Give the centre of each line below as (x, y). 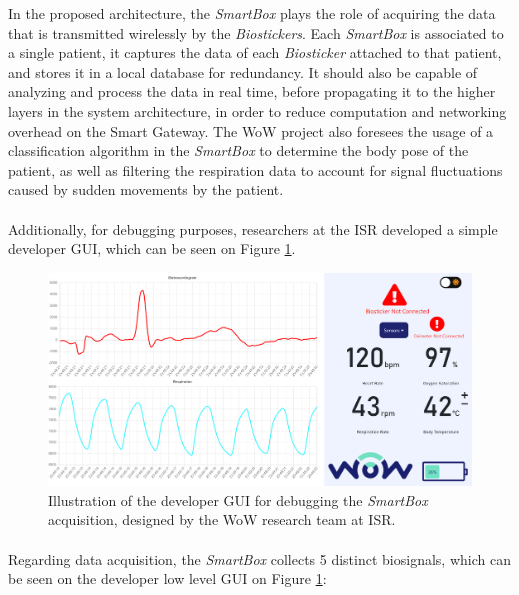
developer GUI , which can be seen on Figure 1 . (152, 248)
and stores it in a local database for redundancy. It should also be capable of (243, 71)
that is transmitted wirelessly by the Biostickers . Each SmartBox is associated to (256, 32)
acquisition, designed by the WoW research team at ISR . (222, 519)
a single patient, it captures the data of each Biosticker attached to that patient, (255, 52)
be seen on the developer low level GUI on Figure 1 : (167, 578)
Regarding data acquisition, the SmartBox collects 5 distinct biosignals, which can (259, 558)
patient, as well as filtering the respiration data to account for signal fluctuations (255, 169)
